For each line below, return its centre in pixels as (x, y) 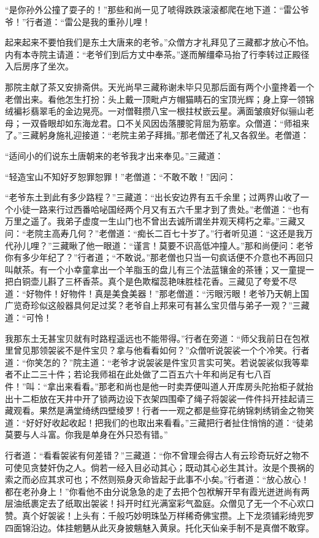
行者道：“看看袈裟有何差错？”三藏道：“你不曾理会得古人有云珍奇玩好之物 (153, 455)
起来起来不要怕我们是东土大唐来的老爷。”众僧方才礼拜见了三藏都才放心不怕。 (159, 42)
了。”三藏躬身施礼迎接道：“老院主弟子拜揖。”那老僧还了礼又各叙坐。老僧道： (157, 135)
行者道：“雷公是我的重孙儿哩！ (88, 21)
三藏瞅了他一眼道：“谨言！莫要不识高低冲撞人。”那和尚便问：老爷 (183, 245)
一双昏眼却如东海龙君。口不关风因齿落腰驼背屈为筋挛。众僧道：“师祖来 (166, 123)
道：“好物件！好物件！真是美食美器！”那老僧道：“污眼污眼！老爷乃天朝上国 (157, 293)
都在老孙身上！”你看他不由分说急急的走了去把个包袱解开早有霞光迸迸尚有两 (157, 491)
